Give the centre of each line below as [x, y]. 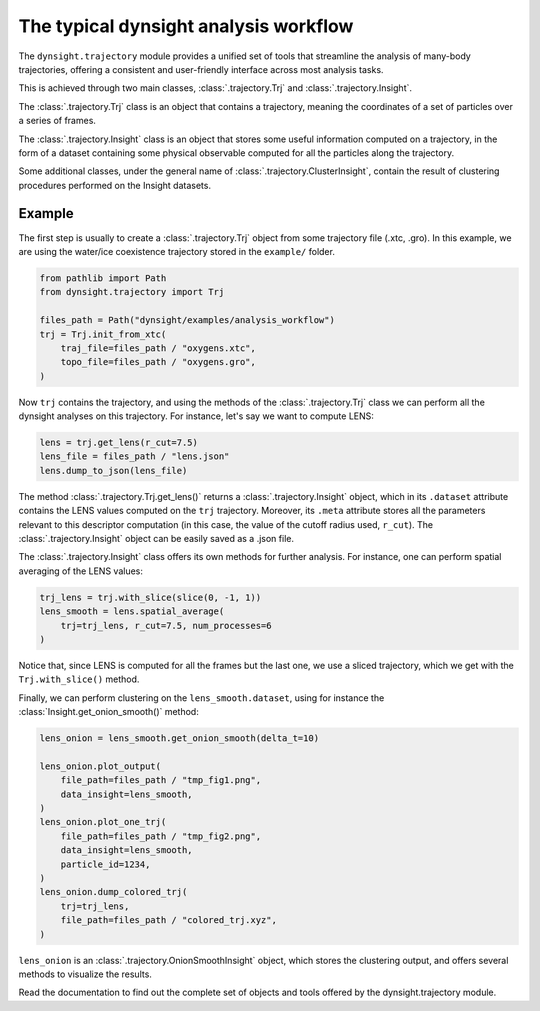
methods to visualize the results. [85, 974]
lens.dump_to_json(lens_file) [113, 470]
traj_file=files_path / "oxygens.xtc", [158, 348]
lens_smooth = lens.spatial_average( [132, 611]
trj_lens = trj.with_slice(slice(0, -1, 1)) [150, 597]
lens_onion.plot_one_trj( [103, 822]
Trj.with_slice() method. [79, 679]
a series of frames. [57, 121]
